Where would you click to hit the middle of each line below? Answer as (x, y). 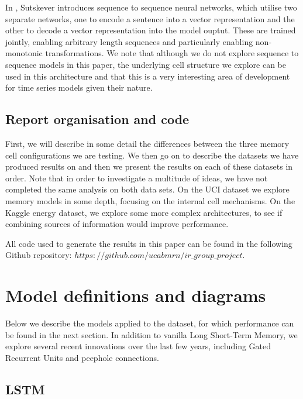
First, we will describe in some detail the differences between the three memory (147, 143)
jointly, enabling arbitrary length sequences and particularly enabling (129, 41)
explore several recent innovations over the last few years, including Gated (138, 346)
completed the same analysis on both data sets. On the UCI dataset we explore (147, 189)
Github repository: (39, 255)
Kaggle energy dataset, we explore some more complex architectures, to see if (144, 212)
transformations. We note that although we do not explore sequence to (172, 53)
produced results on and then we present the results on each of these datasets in (149, 166)
